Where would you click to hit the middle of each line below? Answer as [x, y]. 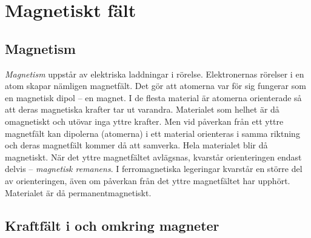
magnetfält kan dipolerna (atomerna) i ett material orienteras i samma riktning [152, 133]
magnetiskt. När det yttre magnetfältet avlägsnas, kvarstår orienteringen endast [153, 157]
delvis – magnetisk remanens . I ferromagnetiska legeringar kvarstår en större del [154, 169]
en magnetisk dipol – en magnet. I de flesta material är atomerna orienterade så [153, 97]
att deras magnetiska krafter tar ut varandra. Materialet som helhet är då [142, 109]
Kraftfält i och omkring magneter [112, 225]
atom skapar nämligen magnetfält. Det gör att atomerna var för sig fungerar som [155, 86]
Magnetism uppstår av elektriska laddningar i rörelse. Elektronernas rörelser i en [155, 74]
